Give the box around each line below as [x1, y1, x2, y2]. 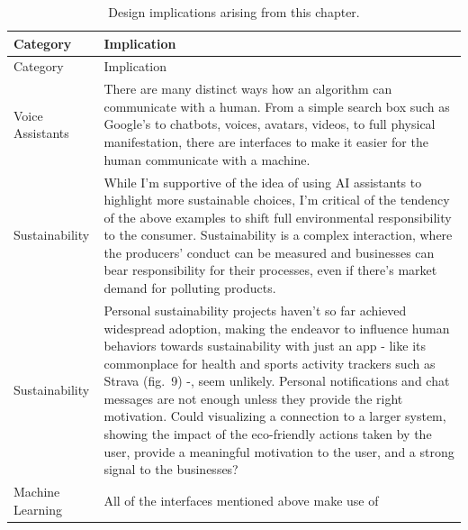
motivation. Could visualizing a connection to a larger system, [103, 407, 446, 425]
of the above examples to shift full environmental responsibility [103, 207, 452, 226]
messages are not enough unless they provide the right [103, 388, 403, 407]
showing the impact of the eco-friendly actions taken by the [103, 425, 432, 443]
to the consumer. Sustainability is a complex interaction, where [103, 225, 453, 244]
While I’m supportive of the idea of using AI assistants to [103, 172, 422, 191]
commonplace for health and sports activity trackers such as [103, 353, 436, 372]
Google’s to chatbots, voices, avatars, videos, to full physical [103, 114, 436, 133]
